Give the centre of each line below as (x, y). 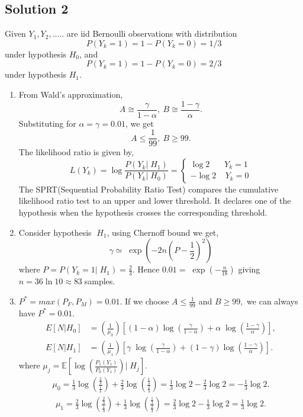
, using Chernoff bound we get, (163, 232)
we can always (273, 301)
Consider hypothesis (55, 232)
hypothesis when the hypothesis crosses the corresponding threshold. (143, 212)
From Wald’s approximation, (71, 94)
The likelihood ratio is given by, (76, 152)
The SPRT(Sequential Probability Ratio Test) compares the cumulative (149, 189)
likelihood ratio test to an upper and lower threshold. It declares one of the (155, 201)
